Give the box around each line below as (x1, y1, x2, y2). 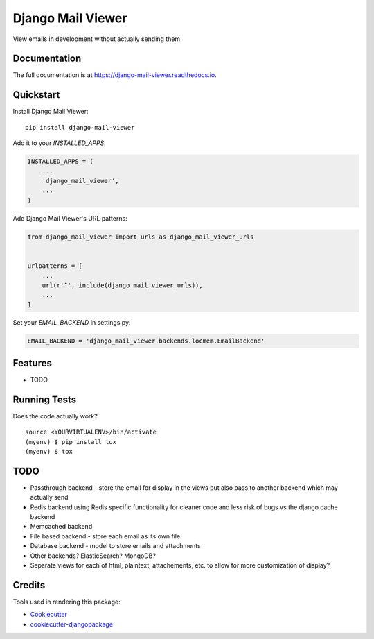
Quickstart (12, 89, 60, 101)
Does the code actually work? (12, 411, 98, 420)
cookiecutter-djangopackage (30, 620, 114, 628)
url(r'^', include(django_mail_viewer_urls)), (42, 281, 204, 289)
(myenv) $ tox (25, 448, 73, 455)
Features (12, 357, 52, 369)
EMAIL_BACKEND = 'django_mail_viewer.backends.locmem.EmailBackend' (27, 337, 265, 345)
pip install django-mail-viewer (25, 123, 135, 131)
